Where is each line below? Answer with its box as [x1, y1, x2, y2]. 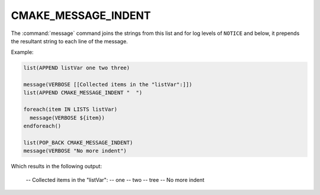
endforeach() [23, 123, 62, 130]
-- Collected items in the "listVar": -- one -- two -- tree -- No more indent [25, 176, 204, 183]
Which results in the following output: [11, 163, 102, 170]
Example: [11, 49, 34, 56]
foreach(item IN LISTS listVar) [23, 106, 118, 113]
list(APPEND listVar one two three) [23, 65, 130, 71]
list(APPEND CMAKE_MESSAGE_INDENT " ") [23, 89, 142, 96]
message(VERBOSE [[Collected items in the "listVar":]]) [23, 81, 193, 88]
